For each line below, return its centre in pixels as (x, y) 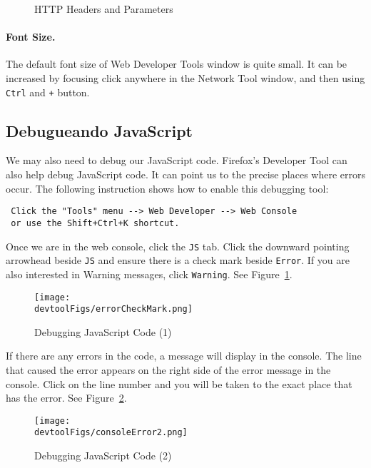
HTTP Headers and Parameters (104, 9)
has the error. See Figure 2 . (66, 398)
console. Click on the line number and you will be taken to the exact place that (179, 383)
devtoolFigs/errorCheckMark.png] (113, 309)
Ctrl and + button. (48, 92)
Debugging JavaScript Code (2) (103, 456)
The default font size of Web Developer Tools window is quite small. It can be (177, 64)
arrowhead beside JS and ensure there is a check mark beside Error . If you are (178, 260)
